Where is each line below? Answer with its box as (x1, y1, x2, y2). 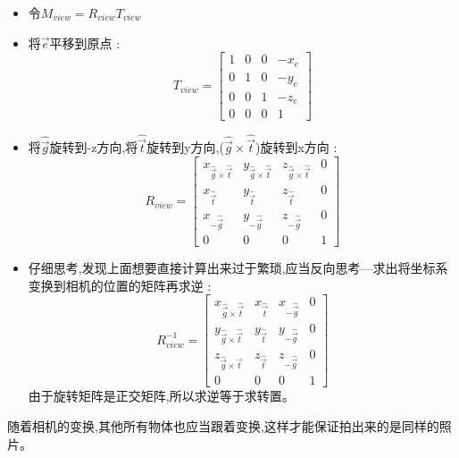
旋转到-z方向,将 (49, 138, 138, 157)
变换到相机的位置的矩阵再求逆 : (28, 276, 212, 294)
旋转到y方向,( (146, 138, 224, 157)
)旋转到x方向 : (255, 138, 338, 157)
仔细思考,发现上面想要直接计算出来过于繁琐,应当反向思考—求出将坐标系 (28, 259, 448, 277)
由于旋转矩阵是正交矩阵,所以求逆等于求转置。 (28, 386, 295, 405)
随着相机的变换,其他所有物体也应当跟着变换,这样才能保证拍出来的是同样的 (7, 416, 439, 435)
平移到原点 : (49, 33, 121, 52)
